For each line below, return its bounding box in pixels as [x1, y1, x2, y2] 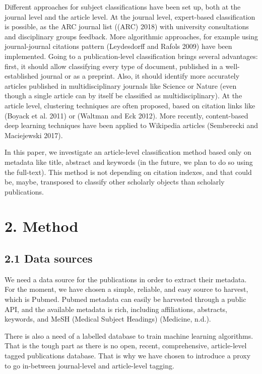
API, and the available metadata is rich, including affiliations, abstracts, [5, 303, 227, 314]
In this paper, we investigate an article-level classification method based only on [5, 147, 251, 157]
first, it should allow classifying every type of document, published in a [5, 60, 223, 71]
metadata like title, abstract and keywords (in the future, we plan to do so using [5, 156, 253, 167]
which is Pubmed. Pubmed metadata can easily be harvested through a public [5, 294, 246, 304]
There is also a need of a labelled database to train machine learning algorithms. [5, 330, 253, 341]
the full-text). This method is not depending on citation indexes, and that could [5, 166, 252, 177]
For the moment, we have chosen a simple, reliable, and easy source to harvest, [5, 284, 248, 294]
